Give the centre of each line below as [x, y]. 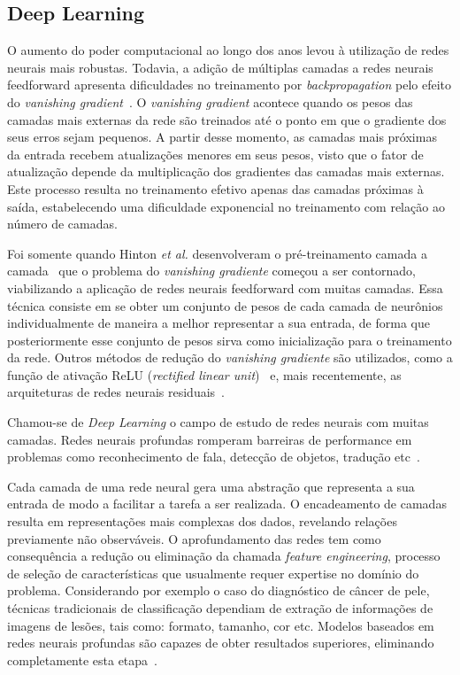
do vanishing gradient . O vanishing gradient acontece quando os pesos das [210, 101]
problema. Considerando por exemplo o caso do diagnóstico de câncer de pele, [218, 590]
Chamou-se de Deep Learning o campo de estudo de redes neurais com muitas [218, 422]
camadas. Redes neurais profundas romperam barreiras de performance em [210, 439]
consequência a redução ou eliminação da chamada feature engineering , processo [224, 556]
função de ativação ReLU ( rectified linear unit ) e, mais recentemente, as [204, 374]
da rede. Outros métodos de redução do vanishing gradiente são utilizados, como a [230, 357]
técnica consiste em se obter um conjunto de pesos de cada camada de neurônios [225, 305]
